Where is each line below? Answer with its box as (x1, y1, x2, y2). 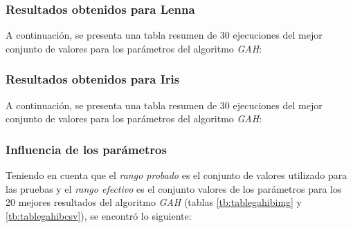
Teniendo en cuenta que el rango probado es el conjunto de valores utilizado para (6, 168, 347, 182)
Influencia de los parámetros (6, 140, 167, 158)
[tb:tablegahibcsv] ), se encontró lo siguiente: (6, 208, 192, 222)
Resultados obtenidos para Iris (6, 70, 180, 88)
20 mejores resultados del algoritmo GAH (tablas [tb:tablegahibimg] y (6, 195, 302, 209)
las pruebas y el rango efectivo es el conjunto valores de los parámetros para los (6, 181, 342, 196)
